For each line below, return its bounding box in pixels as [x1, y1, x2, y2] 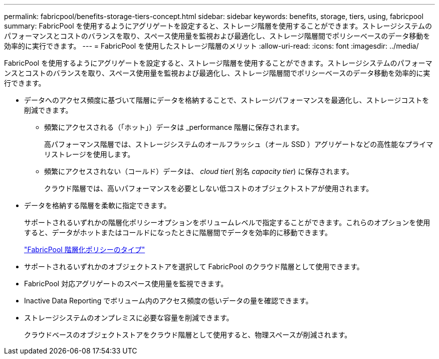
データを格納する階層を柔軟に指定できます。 [24, 201, 171, 210]
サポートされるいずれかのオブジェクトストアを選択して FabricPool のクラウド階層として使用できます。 [24, 262, 364, 271]
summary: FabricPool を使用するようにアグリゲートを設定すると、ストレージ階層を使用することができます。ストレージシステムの [4, 22, 432, 30]
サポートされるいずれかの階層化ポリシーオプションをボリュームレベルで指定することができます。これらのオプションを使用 [24, 218, 430, 227]
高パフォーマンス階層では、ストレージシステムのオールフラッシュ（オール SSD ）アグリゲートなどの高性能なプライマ [44, 140, 433, 148]
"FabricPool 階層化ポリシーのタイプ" [24, 245, 145, 254]
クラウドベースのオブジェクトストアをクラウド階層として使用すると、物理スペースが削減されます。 [24, 330, 352, 339]
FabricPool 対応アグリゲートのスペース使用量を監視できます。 [24, 279, 228, 288]
